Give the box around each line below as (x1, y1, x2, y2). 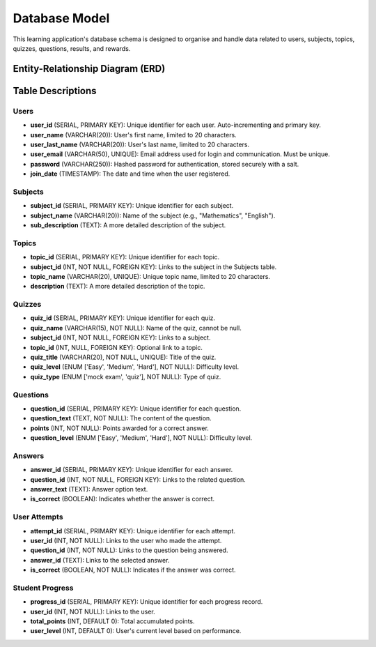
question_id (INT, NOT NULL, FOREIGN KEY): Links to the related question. (30, 475, 246, 484)
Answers (13, 450, 45, 460)
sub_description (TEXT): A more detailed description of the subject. (30, 220, 226, 229)
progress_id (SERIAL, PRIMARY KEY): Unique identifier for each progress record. (30, 597, 263, 606)
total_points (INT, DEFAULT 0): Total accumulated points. (30, 617, 195, 625)
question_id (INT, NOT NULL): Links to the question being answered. (30, 546, 228, 554)
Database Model (13, 10, 110, 26)
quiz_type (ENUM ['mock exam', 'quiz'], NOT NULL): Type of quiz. (30, 372, 221, 381)
